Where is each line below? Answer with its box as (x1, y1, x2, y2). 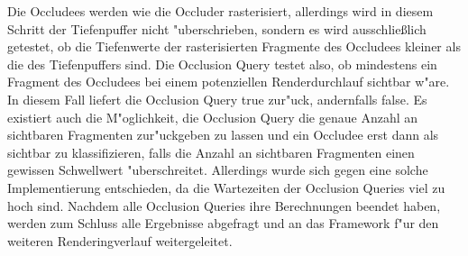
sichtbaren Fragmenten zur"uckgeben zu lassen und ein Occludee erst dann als (7, 125, 439, 144)
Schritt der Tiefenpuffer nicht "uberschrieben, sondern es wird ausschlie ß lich (7, 19, 427, 38)
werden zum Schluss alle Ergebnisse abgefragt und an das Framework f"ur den (7, 214, 439, 233)
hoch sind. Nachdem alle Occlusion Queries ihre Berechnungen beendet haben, (7, 196, 441, 215)
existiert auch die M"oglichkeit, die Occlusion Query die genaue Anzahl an (7, 107, 418, 126)
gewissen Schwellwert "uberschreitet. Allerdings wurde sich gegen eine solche (7, 160, 428, 179)
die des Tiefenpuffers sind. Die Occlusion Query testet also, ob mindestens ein (7, 54, 437, 73)
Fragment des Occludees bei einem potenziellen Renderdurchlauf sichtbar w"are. (7, 72, 450, 91)
